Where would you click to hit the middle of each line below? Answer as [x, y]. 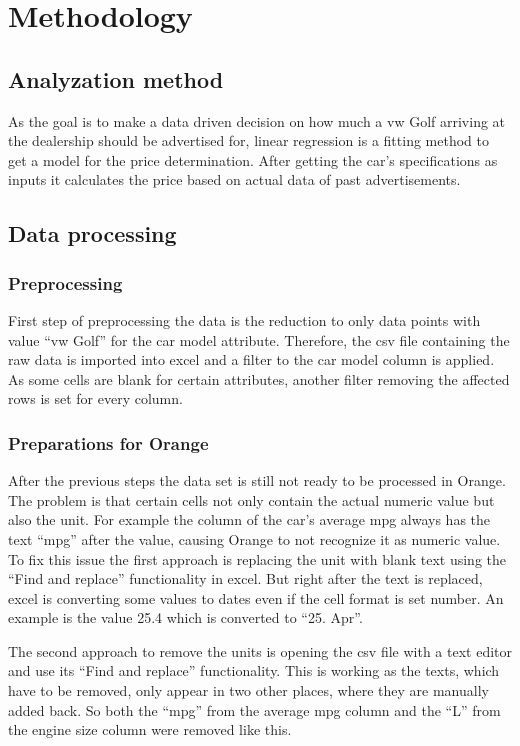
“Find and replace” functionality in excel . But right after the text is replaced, [245, 578]
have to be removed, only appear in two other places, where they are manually [248, 690]
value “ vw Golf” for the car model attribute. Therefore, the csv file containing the [259, 339]
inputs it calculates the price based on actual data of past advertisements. [234, 179]
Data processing [92, 233]
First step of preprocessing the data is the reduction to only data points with [244, 319]
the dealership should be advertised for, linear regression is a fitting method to [248, 140]
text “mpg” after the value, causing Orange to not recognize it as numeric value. [254, 538]
